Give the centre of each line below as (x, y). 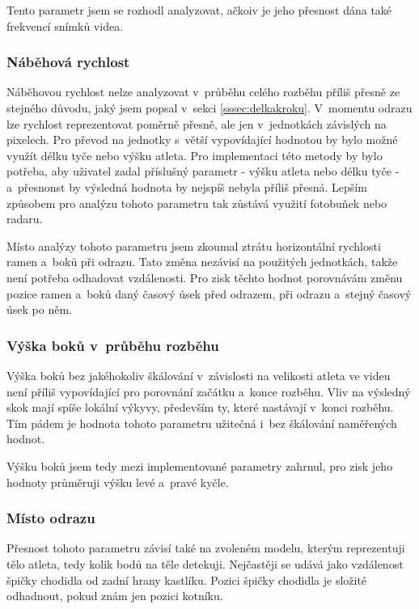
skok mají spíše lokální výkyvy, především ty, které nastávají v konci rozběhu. (200, 407)
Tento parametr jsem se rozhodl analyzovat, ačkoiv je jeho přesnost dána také (199, 10)
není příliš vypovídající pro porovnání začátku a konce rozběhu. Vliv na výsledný (209, 391)
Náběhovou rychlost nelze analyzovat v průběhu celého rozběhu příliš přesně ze (203, 92)
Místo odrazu (51, 518)
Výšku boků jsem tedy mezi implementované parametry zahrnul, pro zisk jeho (200, 465)
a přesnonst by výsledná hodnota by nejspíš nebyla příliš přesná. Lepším (187, 186)
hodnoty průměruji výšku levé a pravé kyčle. (118, 482)
